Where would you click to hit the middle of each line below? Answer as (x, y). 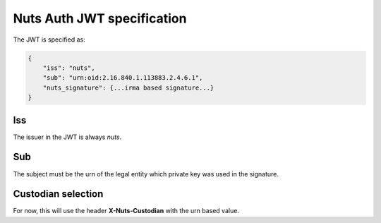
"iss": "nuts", (69, 68)
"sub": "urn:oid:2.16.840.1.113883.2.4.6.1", (123, 78)
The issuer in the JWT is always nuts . (67, 137)
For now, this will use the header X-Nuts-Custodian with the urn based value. (126, 211)
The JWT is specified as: (49, 40)
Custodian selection (58, 194)
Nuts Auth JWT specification (100, 18)
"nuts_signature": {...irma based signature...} (128, 88)
